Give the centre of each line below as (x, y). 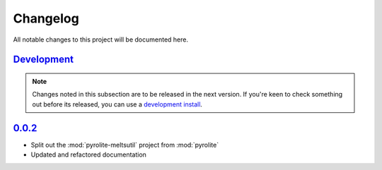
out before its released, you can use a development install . (117, 104)
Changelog (46, 18)
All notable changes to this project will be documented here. (101, 40)
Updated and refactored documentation (88, 154)
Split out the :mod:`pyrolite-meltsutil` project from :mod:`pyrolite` (125, 145)
